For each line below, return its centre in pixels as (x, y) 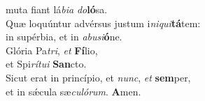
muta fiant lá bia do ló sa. (57, 9)
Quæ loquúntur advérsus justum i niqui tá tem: (103, 23)
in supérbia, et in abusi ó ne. (64, 37)
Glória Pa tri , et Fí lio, (52, 50)
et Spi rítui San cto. (46, 64)
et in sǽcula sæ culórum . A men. (73, 91)
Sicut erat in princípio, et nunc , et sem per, (98, 77)
